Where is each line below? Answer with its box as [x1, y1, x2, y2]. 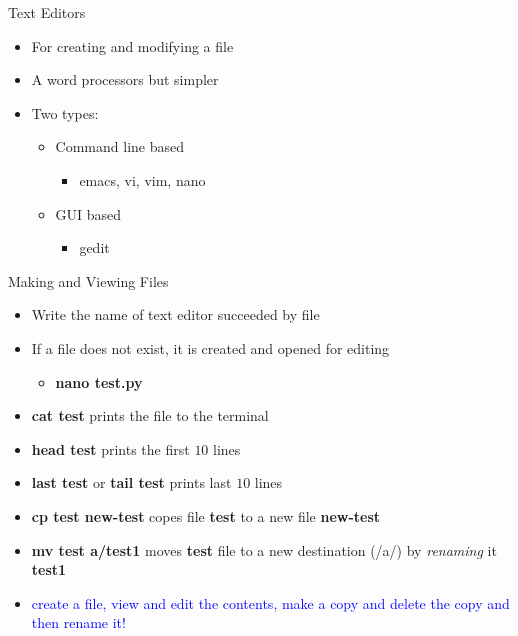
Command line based [55, 136, 185, 157]
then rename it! [31, 612, 126, 633]
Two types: [31, 102, 99, 123]
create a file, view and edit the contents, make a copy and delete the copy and [31, 592, 510, 613]
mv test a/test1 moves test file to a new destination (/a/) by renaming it [31, 539, 497, 560]
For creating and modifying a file [31, 35, 234, 56]
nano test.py [55, 371, 143, 392]
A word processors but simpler [31, 69, 219, 90]
